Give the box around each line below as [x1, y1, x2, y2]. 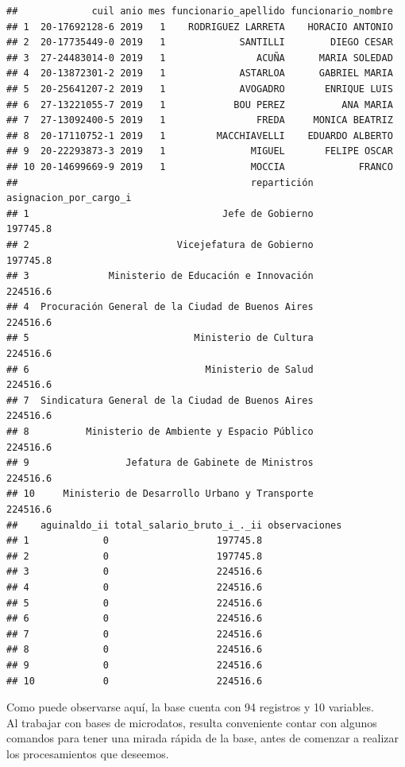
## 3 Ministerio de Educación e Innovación [6, 270, 314, 282]
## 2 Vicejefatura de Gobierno [6, 238, 314, 250]
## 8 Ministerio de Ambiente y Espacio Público [6, 426, 314, 438]
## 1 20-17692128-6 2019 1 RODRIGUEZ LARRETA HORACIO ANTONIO [6, 21, 393, 33]
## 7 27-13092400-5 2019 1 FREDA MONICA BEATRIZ [6, 114, 393, 126]
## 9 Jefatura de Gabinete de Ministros [6, 457, 314, 469]
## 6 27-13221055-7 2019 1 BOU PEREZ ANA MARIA [6, 99, 393, 110]
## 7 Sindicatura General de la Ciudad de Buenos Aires [6, 394, 314, 406]
